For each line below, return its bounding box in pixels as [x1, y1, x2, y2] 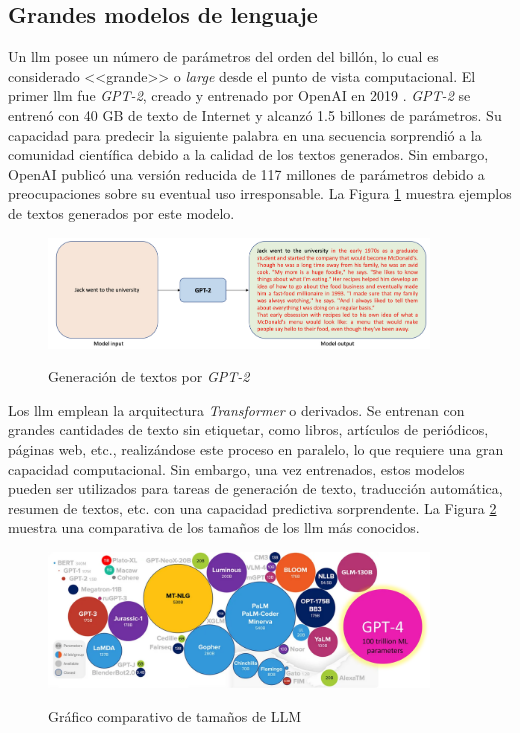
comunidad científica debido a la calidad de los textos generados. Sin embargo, [8, 144, 489, 165]
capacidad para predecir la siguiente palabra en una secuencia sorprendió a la [8, 124, 482, 145]
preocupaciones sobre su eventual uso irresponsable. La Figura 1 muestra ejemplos [8, 183, 512, 204]
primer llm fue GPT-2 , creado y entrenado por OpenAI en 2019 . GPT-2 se [8, 85, 471, 106]
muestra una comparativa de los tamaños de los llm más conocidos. [8, 517, 420, 538]
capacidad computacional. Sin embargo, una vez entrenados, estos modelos [8, 458, 465, 479]
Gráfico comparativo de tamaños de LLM [48, 706, 302, 727]
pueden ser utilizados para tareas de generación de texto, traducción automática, [8, 478, 503, 499]
